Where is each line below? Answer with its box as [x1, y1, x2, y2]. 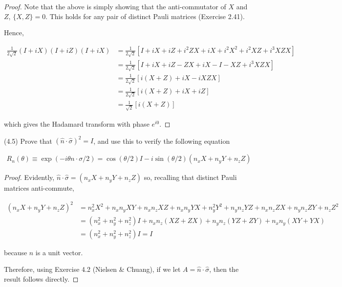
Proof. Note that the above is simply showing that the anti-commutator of [4, 1, 226, 11]
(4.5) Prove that [4, 135, 52, 146]
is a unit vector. [35, 247, 83, 258]
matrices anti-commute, [4, 183, 74, 193]
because [4, 247, 27, 258]
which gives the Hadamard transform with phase [4, 119, 150, 129]
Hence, [4, 27, 24, 38]
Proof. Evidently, [4, 172, 55, 182]
